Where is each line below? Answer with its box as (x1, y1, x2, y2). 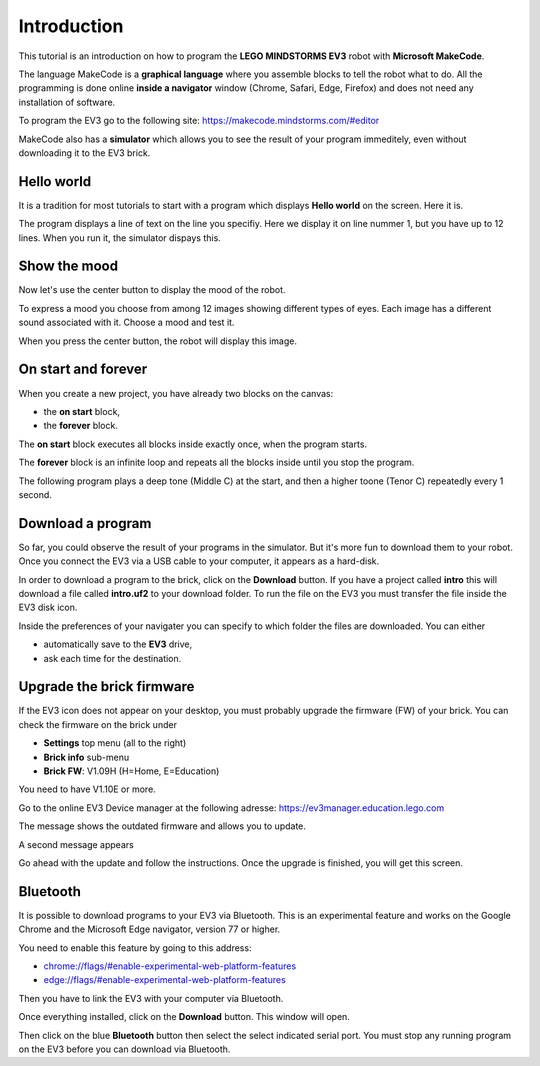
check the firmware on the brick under (18, 718, 177, 730)
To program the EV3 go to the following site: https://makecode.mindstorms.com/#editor (18, 115, 380, 127)
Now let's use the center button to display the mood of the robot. (18, 284, 286, 296)
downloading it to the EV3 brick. (18, 146, 151, 159)
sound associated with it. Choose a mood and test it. (18, 316, 235, 329)
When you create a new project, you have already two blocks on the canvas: (18, 387, 334, 399)
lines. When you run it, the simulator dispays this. (18, 231, 222, 244)
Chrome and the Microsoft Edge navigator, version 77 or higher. (18, 923, 281, 935)
